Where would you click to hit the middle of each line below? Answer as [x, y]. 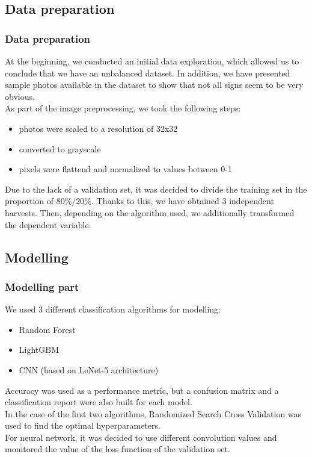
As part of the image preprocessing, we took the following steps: [123, 108]
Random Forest [47, 329]
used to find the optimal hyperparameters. [83, 425]
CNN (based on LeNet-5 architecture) [89, 369]
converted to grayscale [60, 148]
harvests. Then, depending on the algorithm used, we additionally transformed [150, 212]
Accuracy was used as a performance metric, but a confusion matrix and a [142, 390]
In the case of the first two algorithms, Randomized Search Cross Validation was [153, 413]
